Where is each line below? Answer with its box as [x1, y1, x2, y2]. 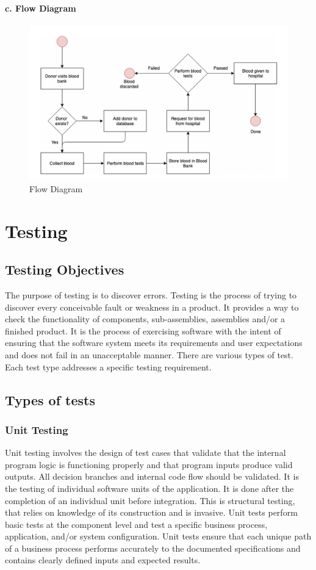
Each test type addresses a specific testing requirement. [5, 360, 212, 373]
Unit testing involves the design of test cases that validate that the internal [5, 446, 286, 459]
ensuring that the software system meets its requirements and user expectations [5, 336, 303, 349]
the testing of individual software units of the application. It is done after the [5, 482, 294, 494]
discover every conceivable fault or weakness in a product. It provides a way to [5, 300, 299, 313]
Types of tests [5, 390, 96, 409]
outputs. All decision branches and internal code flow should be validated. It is [5, 470, 299, 483]
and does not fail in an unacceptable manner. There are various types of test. [5, 348, 293, 361]
